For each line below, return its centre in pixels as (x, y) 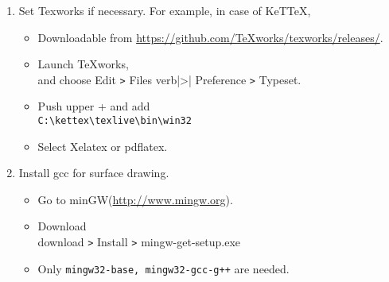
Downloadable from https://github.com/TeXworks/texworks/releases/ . (210, 37)
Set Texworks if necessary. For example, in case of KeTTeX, (165, 10)
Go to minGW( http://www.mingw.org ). (135, 199)
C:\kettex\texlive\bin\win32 (115, 121)
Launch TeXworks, (83, 64)
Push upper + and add (94, 106)
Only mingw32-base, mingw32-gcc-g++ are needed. (163, 268)
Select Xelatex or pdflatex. (103, 146)
